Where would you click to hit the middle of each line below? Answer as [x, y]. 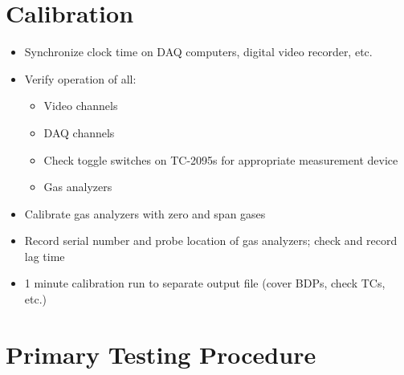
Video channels [81, 106]
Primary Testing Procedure [161, 354]
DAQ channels [79, 132]
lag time [45, 256]
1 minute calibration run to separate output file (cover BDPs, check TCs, [205, 283]
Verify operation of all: [80, 78]
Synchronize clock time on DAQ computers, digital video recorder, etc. [198, 52]
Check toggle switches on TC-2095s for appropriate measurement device [221, 159]
